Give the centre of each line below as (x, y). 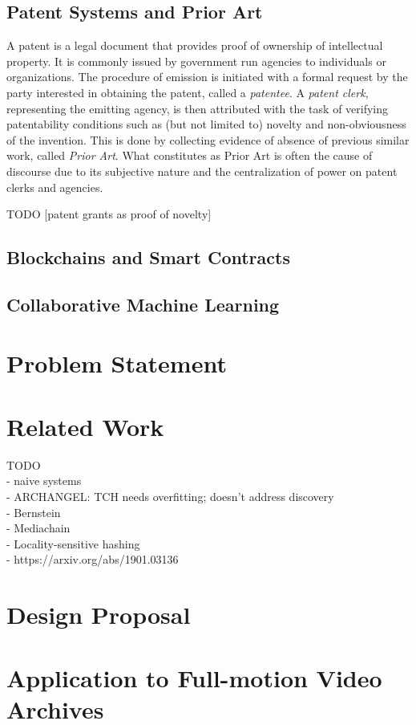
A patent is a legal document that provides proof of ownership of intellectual (195, 45)
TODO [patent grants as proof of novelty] (109, 214)
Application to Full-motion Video (194, 677)
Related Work (85, 426)
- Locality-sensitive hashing (73, 543)
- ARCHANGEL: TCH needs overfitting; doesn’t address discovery (170, 496)
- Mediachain (38, 528)
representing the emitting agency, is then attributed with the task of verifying (198, 108)
